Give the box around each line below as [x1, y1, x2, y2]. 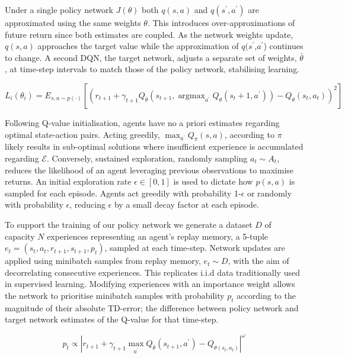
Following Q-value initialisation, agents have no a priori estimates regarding [5, 116, 280, 128]
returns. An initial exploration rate [5, 175, 132, 188]
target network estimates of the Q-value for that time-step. [5, 313, 219, 325]
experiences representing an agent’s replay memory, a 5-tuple [47, 230, 269, 242]
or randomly [247, 186, 292, 199]
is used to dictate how [173, 175, 253, 188]
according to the [237, 289, 296, 301]
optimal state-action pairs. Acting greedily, [5, 128, 160, 140]
